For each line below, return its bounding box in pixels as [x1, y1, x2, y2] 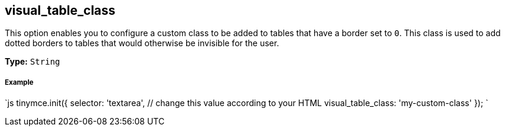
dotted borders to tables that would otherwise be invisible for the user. [5, 38, 279, 49]
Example [5, 78, 34, 87]
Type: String [5, 56, 60, 67]
